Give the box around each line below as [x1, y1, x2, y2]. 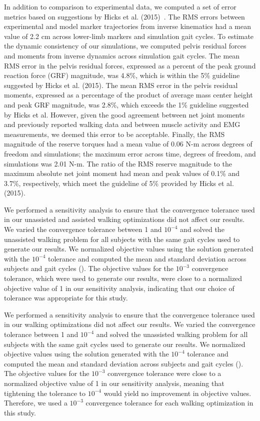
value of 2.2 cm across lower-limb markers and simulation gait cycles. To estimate [4, 30, 254, 41]
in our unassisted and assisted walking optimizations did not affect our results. [4, 214, 245, 224]
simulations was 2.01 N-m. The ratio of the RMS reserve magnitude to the [4, 158, 232, 168]
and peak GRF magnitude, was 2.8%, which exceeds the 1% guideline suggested [4, 99, 249, 109]
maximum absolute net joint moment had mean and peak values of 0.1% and [4, 168, 240, 178]
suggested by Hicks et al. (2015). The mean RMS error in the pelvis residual [4, 79, 238, 90]
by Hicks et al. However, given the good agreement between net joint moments [4, 109, 245, 119]
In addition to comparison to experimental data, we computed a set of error [4, 1, 236, 11]
